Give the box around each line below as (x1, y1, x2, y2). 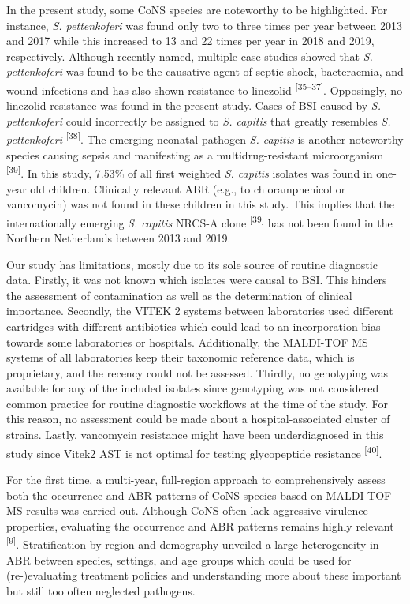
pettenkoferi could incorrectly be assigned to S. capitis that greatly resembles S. (6, 112, 391, 129)
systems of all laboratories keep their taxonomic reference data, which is (6, 349, 355, 366)
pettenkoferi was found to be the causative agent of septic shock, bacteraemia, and (6, 63, 404, 80)
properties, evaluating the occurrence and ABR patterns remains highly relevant (6, 517, 394, 534)
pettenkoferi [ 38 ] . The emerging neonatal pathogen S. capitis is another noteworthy (6, 129, 404, 148)
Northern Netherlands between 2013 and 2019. (6, 229, 231, 246)
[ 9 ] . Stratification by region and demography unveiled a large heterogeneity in (6, 534, 379, 552)
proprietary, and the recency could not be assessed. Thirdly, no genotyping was (6, 364, 388, 381)
